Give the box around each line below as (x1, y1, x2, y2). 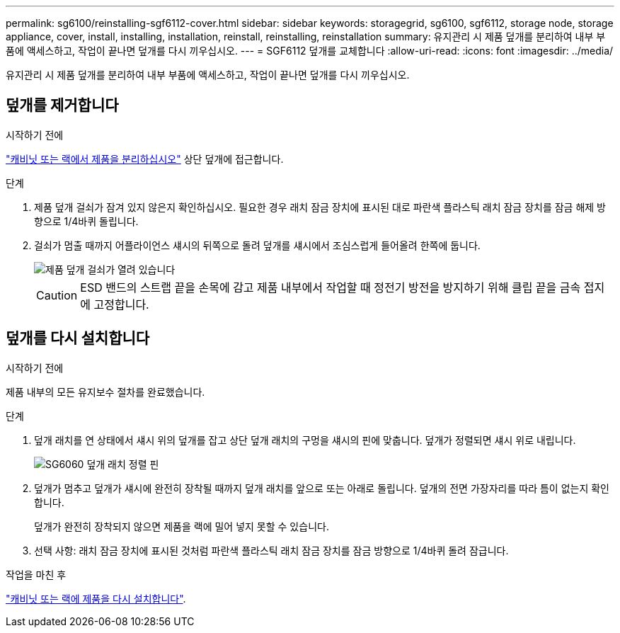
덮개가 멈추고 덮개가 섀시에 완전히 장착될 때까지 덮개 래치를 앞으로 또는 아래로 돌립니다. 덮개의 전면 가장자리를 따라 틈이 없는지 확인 (34, 481, 610, 494)
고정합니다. (93, 297, 149, 312)
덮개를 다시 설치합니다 (6, 329, 150, 348)
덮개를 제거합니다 (6, 96, 119, 115)
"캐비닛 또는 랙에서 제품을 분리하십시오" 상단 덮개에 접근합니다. (6, 152, 284, 165)
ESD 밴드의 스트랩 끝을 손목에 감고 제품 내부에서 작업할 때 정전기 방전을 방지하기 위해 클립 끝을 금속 (80, 280, 581, 295)
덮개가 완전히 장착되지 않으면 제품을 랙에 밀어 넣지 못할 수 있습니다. (34, 520, 329, 532)
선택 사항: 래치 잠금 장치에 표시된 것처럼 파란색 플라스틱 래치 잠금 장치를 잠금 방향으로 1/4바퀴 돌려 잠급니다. (34, 544, 509, 557)
